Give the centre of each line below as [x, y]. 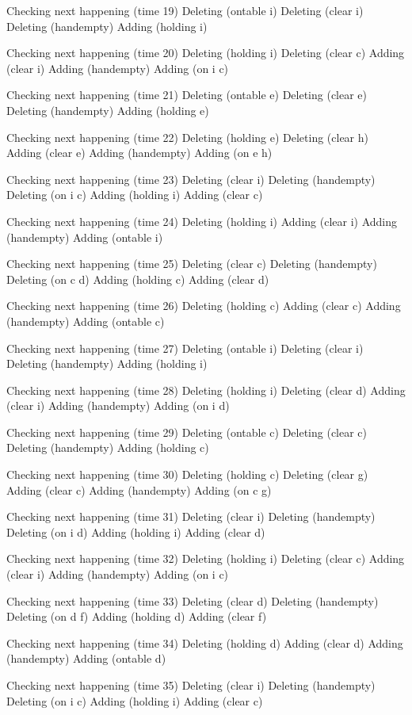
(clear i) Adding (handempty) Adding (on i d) [118, 405]
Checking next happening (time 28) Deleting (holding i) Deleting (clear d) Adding [206, 390]
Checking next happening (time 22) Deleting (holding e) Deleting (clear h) [188, 137]
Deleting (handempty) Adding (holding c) [108, 447]
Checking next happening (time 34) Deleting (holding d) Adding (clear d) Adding [205, 642]
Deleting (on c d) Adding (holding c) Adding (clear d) [138, 279]
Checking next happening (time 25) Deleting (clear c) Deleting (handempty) [192, 264]
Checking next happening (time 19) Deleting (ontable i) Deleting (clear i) [185, 10]
